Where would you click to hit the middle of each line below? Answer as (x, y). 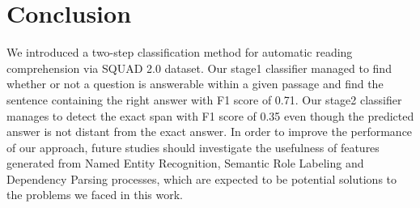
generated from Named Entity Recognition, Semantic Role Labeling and (185, 163)
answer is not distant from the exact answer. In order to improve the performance (210, 132)
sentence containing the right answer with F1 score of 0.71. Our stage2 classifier (204, 99)
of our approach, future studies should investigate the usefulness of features (193, 147)
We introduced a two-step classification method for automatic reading (180, 52)
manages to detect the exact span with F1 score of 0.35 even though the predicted (210, 115)
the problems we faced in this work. (95, 195)
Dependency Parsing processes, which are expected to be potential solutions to (202, 178)
